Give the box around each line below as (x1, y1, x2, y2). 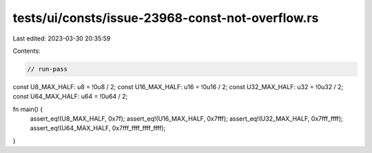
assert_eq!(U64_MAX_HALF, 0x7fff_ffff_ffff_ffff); (30, 124, 166, 132)
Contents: (12, 47, 41, 55)
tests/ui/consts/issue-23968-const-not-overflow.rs (12, 10, 319, 25)
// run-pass (27, 65, 68, 73)
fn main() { (12, 105, 43, 113)
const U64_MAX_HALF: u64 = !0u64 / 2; (12, 93, 128, 101)
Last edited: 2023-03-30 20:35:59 (12, 34, 111, 43)
